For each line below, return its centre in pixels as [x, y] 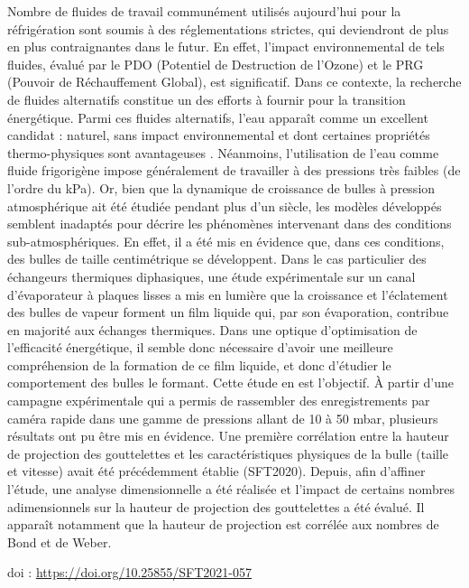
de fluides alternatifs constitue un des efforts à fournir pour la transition [207, 99]
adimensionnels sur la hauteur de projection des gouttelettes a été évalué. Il [216, 506]
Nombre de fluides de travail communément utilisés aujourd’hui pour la [204, 11]
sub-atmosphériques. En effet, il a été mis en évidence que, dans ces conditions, [226, 241]
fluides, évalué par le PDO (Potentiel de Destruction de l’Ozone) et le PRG [216, 64]
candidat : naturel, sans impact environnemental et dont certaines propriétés [219, 135]
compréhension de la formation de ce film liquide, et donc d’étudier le [199, 364]
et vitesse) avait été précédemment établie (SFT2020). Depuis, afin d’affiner [216, 471]
